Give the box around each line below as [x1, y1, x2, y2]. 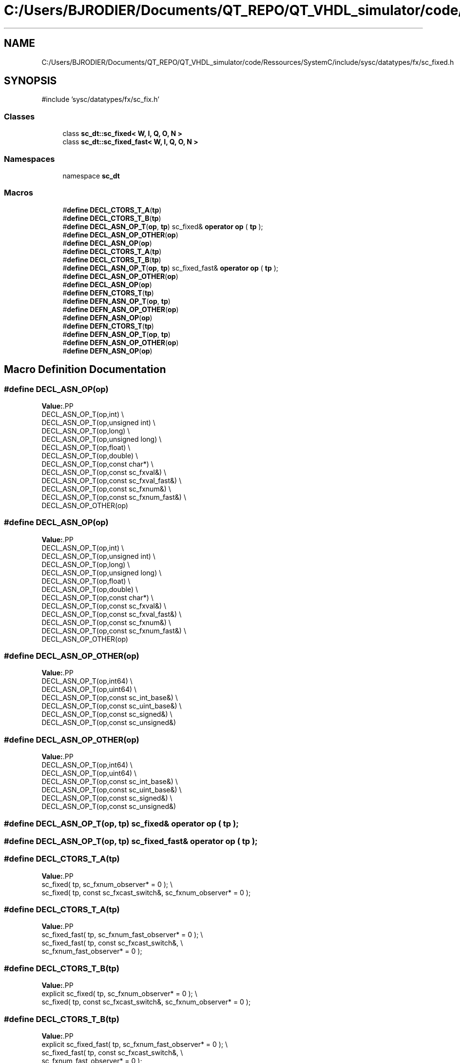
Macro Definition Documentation [4, 363, 166, 376]
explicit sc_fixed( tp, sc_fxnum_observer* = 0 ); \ [41, 989, 197, 998]
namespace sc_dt [62, 171, 120, 180]
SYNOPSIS [4, 75, 57, 87]
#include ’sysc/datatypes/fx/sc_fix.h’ [41, 95, 159, 104]
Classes [4, 111, 35, 121]
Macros [4, 188, 33, 198]
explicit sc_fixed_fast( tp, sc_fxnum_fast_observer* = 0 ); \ [41, 1040, 228, 1048]
